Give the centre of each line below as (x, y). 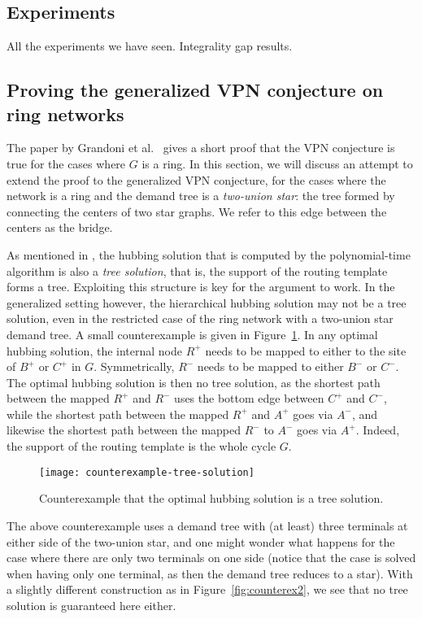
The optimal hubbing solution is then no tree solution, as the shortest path (194, 382)
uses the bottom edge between (249, 398)
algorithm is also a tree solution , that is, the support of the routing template (197, 270)
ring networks (65, 113)
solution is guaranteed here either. (91, 605)
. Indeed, (378, 430)
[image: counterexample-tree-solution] (147, 472)
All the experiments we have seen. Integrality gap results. (150, 46)
